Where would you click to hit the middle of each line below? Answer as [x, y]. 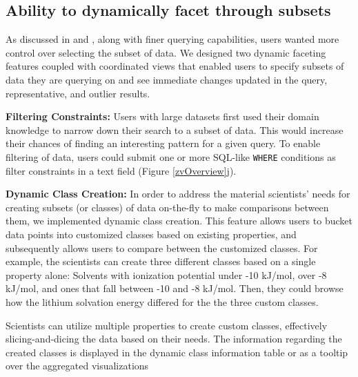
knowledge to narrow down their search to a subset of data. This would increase [175, 129]
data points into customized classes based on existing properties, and [151, 234]
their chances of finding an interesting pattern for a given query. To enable [163, 143]
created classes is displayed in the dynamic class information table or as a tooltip [177, 352]
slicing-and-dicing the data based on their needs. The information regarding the [174, 339]
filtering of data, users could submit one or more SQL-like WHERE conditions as [171, 156]
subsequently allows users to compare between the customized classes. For [162, 248]
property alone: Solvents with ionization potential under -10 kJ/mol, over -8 [166, 274]
